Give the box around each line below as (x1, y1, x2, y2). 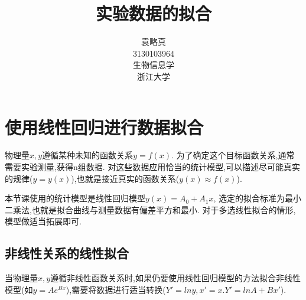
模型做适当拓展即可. (5, 215, 82, 227)
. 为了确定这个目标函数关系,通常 (171, 149, 295, 161)
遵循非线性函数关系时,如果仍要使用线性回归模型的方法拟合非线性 (50, 272, 301, 284)
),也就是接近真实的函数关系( (71, 172, 180, 184)
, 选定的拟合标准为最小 (213, 192, 302, 204)
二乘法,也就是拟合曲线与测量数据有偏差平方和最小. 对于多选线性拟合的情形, (5, 203, 296, 216)
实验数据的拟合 (95, 1, 211, 25)
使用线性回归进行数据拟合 (5, 115, 204, 139)
